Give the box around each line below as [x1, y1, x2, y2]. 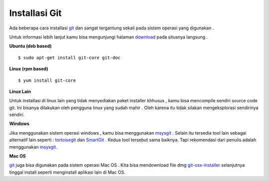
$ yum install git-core [18, 77, 76, 83]
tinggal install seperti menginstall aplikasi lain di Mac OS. [9, 169, 126, 175]
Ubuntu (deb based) [9, 43, 52, 49]
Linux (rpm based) [9, 66, 48, 72]
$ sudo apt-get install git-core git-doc [18, 55, 121, 60]
